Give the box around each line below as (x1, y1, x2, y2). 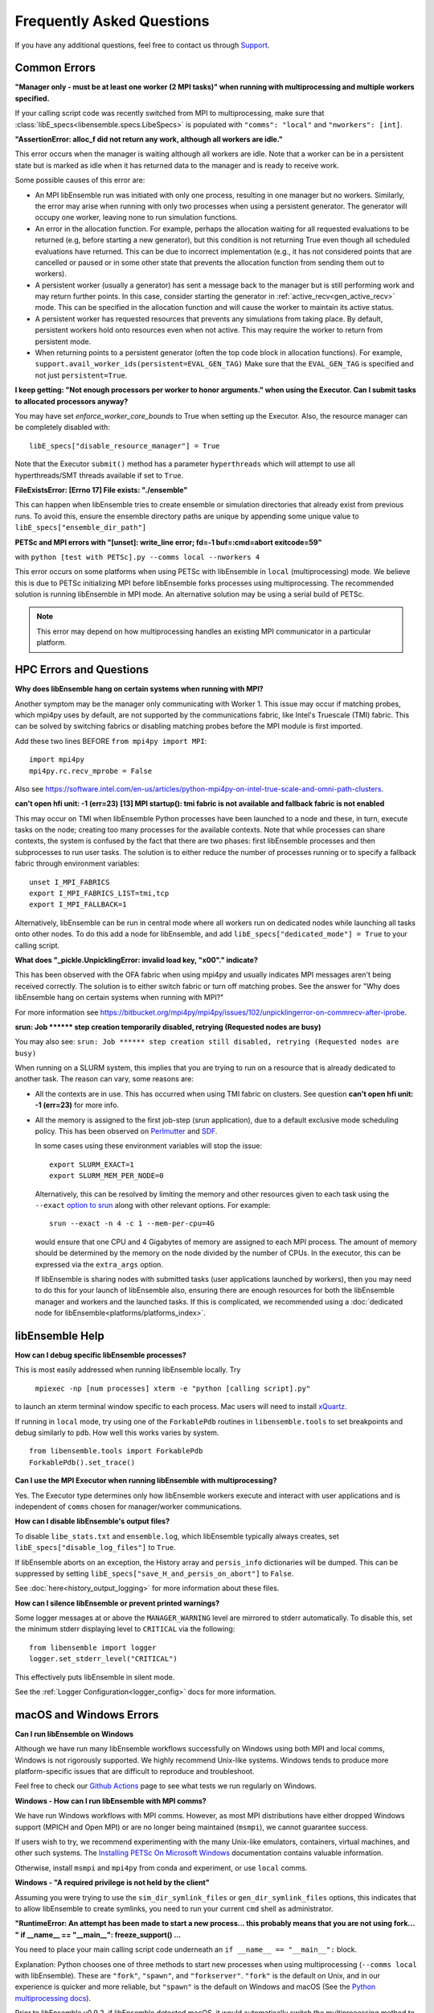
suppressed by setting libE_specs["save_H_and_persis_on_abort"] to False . (14, 1569, 294, 1578)
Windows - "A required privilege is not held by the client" (14, 1878, 210, 1887)
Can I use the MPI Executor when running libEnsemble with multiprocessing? (14, 1476, 277, 1486)
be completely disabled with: (14, 423, 110, 432)
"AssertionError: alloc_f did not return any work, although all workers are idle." (14, 134, 283, 144)
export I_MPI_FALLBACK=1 (29, 900, 127, 909)
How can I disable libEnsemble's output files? (14, 1516, 170, 1526)
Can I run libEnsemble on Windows (14, 1729, 134, 1738)
